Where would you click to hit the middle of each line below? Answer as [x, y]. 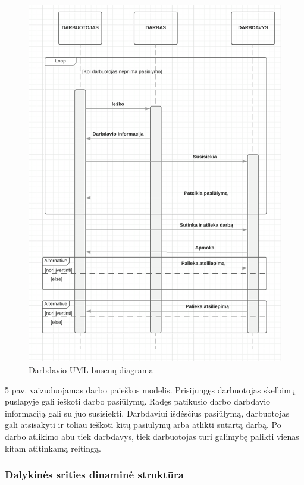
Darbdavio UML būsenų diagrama [91, 370]
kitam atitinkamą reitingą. [53, 448]
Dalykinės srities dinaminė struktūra [94, 475]
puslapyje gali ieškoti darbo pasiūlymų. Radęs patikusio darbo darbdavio [138, 401]
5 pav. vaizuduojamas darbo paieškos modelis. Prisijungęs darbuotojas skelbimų [150, 389]
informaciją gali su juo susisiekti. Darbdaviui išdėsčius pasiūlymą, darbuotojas [147, 413]
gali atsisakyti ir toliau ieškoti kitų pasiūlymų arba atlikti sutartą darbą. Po [143, 425]
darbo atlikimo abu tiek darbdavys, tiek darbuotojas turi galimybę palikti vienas [152, 436]
